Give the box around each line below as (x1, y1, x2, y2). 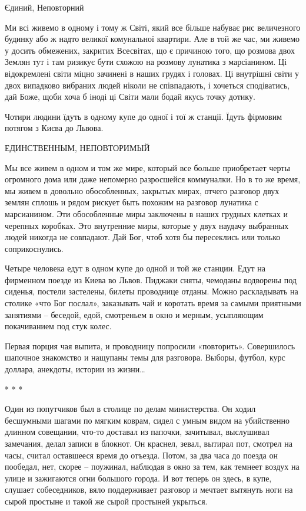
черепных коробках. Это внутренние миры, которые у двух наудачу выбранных (5, 219, 289, 231)
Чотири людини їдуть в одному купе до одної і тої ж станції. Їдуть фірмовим (5, 110, 282, 122)
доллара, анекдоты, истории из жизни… (5, 363, 145, 375)
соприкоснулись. (5, 242, 64, 254)
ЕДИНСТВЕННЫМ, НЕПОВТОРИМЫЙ (5, 141, 150, 153)
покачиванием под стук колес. (5, 320, 112, 332)
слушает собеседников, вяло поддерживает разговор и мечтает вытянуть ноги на (5, 483, 293, 496)
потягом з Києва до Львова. (5, 122, 104, 134)
